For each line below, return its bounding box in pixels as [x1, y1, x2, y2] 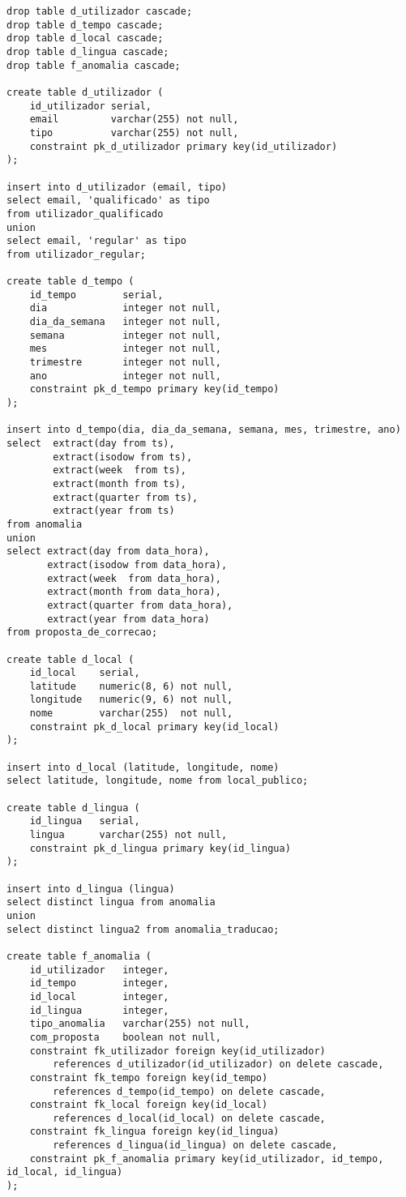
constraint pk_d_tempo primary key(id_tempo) [29, 383, 280, 395]
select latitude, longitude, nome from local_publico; [6, 775, 309, 787]
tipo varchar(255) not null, [29, 126, 239, 139]
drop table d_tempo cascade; [6, 19, 164, 31]
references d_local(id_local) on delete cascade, [53, 1112, 326, 1124]
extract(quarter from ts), [53, 491, 199, 503]
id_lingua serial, [29, 815, 140, 827]
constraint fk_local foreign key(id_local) [29, 1099, 268, 1111]
